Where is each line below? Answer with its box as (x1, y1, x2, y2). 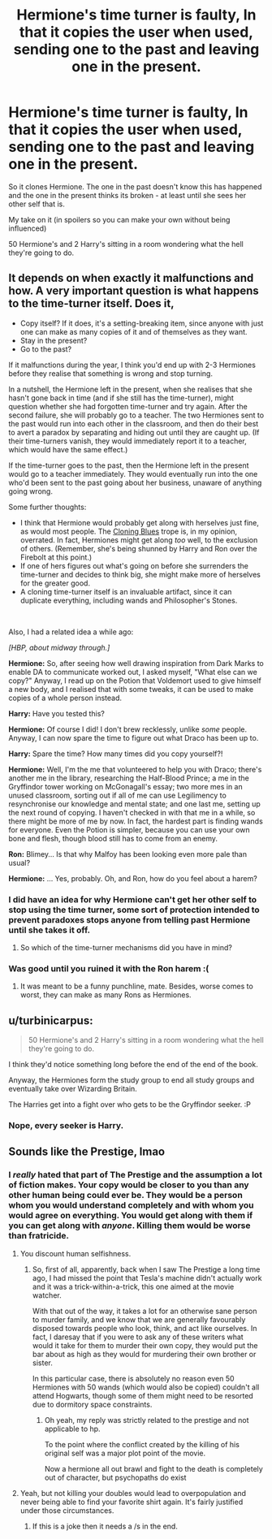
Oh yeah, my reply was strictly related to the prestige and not (44, 1415, 249, 1424)
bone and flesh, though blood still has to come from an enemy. (8, 833, 218, 843)
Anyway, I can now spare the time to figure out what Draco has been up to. (8, 733, 259, 742)
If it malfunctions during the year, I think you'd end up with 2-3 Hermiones (8, 360, 256, 370)
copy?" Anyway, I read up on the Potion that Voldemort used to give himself (8, 676, 261, 685)
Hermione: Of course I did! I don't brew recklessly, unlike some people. (8, 724, 248, 734)
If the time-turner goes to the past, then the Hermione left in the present (8, 460, 249, 470)
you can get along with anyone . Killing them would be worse (8, 1220, 251, 1231)
